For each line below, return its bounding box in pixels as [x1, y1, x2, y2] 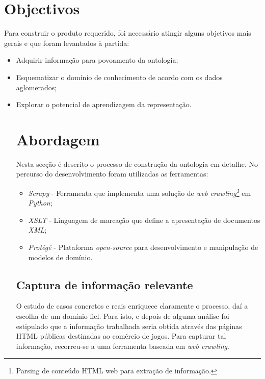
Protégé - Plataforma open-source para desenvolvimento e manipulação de [28, 242, 258, 252]
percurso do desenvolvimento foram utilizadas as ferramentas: [16, 168, 208, 179]
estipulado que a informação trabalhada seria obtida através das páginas [16, 320, 242, 331]
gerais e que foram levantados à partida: [4, 37, 129, 48]
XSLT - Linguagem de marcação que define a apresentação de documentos [28, 214, 260, 225]
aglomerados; [16, 82, 57, 92]
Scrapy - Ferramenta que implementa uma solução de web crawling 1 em [28, 186, 251, 198]
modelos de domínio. [28, 251, 93, 262]
